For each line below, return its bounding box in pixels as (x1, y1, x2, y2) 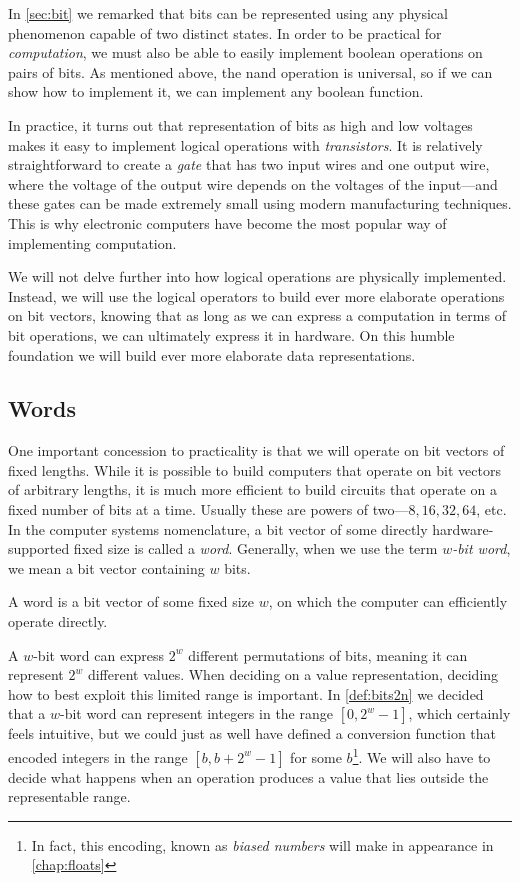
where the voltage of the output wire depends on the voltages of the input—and (8, 173, 498, 194)
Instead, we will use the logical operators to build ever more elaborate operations (8, 285, 505, 306)
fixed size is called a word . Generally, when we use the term (73, 538, 438, 559)
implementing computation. (8, 232, 177, 253)
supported (8, 538, 70, 559)
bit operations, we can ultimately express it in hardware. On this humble (8, 324, 455, 345)
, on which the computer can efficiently (268, 591, 508, 612)
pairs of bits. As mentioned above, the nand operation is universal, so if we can (8, 61, 493, 82)
